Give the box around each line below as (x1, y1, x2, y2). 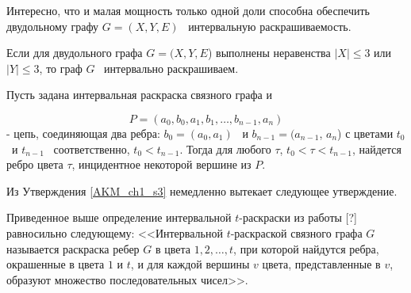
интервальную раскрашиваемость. (188, 17, 351, 34)
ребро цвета (6, 156, 63, 173)
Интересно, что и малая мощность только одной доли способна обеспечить (6, 2, 370, 18)
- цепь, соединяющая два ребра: (6, 124, 160, 141)
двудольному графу (6, 17, 99, 34)
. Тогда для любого (179, 140, 271, 157)
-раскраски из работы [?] (239, 209, 357, 226)
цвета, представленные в (262, 256, 381, 272)
